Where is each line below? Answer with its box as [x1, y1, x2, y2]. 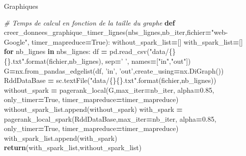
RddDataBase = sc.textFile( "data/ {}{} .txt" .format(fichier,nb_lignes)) [4, 75, 217, 85]
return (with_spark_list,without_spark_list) [4, 142, 142, 153]
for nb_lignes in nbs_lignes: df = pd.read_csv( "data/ [4, 46, 169, 56]
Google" [4, 36, 27, 47]
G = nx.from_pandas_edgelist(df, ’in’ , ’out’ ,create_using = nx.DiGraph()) [4, 65, 224, 76]
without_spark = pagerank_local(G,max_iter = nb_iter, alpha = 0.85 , [4, 84, 215, 95]
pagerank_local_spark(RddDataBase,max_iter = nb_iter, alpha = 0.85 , [4, 113, 217, 124]
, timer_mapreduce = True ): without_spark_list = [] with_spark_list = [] [27, 36, 243, 47]
